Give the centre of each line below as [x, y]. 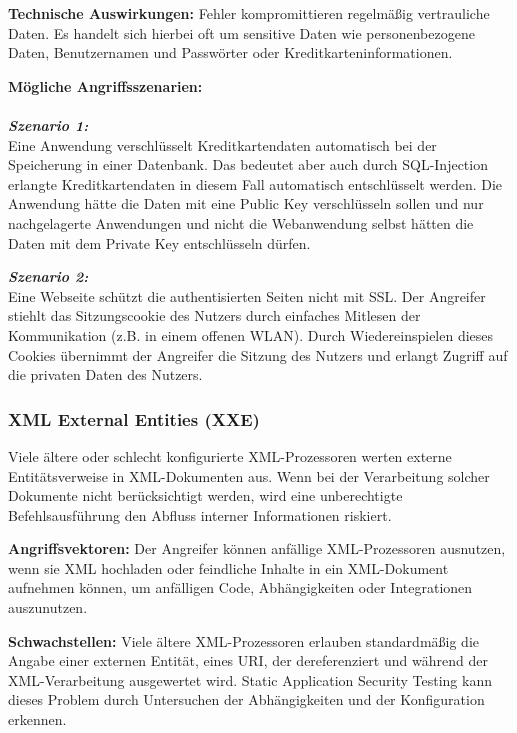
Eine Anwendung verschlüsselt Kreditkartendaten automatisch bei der [222, 144]
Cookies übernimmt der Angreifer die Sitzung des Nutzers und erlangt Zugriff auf [258, 354]
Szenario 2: [48, 276]
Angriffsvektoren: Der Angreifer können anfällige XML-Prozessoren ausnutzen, [257, 548]
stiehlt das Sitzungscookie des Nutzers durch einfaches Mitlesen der [214, 315]
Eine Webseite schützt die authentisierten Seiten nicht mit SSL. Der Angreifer [247, 295]
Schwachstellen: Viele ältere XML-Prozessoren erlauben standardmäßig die [244, 640]
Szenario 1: [48, 124]
